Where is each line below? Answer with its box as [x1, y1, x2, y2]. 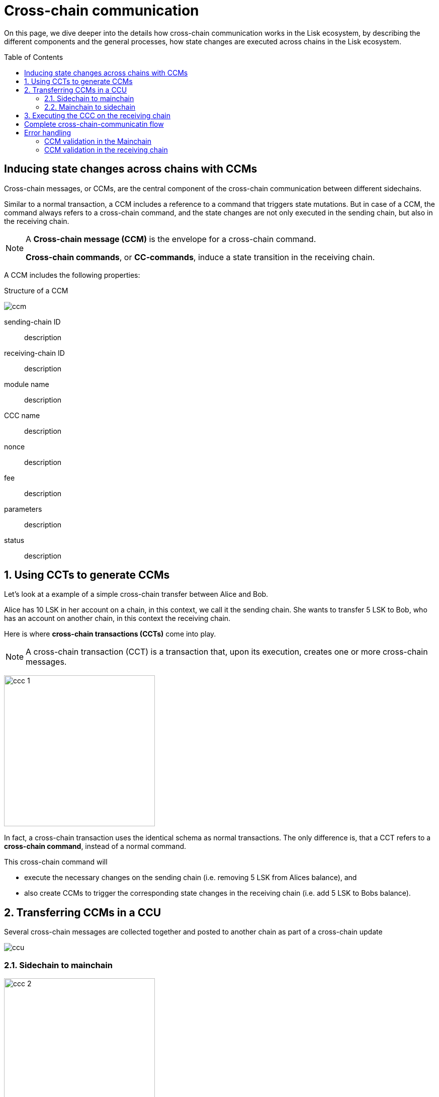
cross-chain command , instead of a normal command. [4, 842, 187, 851]
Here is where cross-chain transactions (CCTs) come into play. [4, 630, 216, 639]
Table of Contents [4, 52, 63, 61]
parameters [4, 504, 42, 513]
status [4, 535, 25, 544]
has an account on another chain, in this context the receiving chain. [4, 614, 231, 623]
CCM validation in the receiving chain [44, 145, 168, 154]
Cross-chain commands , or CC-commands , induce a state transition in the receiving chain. [26, 252, 375, 262]
